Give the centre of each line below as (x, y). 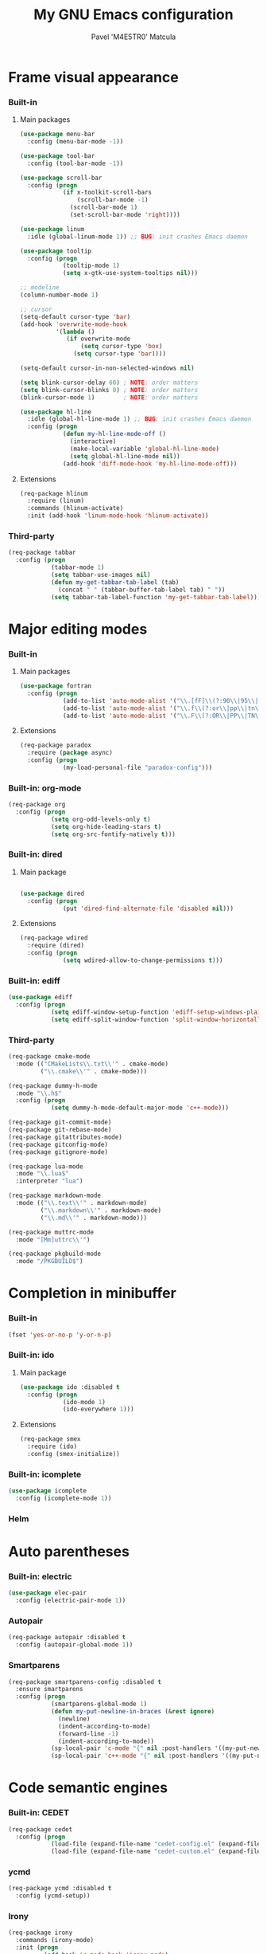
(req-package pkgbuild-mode (55, 1254)
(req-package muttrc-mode (51, 1232)
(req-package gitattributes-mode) (66, 1137)
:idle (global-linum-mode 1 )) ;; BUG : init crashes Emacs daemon (138, 237)
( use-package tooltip (55, 251)
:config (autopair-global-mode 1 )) (74, 1645)
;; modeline (39, 288)
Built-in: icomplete (45, 1474)
